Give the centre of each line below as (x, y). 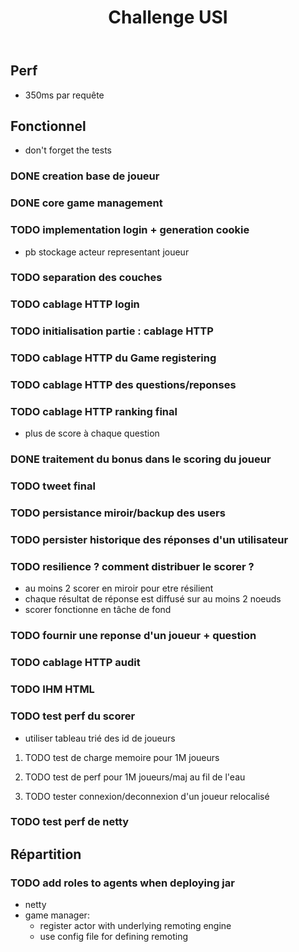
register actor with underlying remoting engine (135, 926)
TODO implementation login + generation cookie (130, 230)
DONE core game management (86, 203)
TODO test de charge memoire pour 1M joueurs (122, 757)
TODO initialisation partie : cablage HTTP (112, 331)
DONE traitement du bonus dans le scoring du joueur (141, 459)
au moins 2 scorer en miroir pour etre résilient (119, 588)
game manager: (57, 915)
